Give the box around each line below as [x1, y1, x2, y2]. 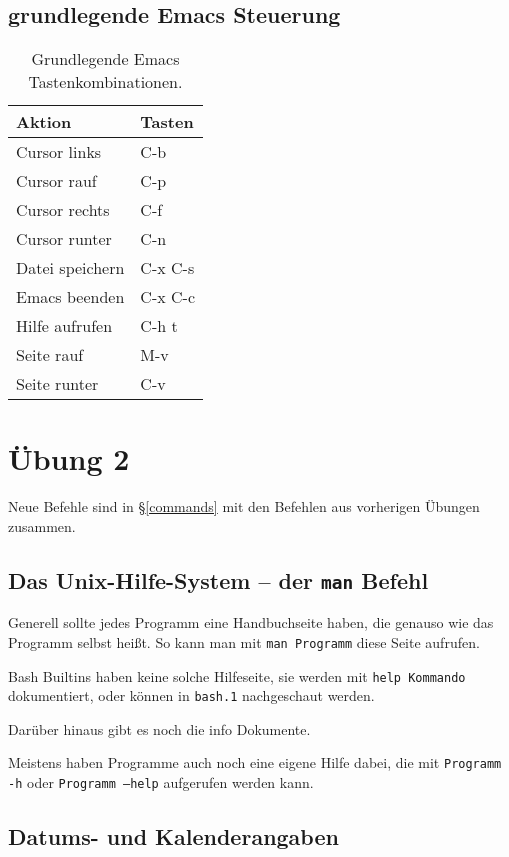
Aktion [16, 110, 72, 134]
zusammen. [8, 515, 76, 536]
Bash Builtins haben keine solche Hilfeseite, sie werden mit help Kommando [8, 665, 466, 686]
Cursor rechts [16, 198, 110, 222]
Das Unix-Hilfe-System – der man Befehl [8, 564, 429, 595]
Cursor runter [16, 227, 112, 251]
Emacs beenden [16, 285, 125, 309]
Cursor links [16, 140, 102, 164]
